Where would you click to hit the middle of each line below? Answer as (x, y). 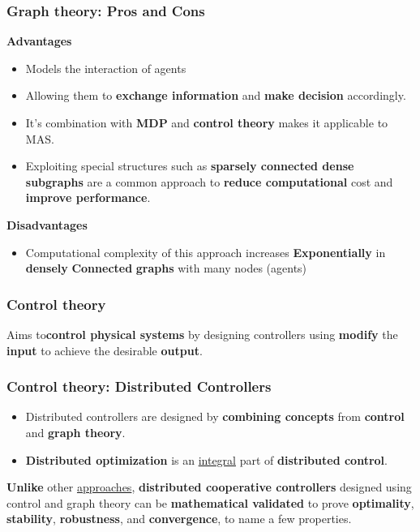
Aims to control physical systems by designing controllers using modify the (202, 334)
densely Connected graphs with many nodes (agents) (166, 268)
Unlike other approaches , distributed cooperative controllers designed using (209, 487)
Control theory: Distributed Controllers (139, 386)
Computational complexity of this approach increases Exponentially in (206, 252)
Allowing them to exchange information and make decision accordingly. (216, 95)
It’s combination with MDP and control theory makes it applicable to (207, 122)
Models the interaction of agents (106, 68)
